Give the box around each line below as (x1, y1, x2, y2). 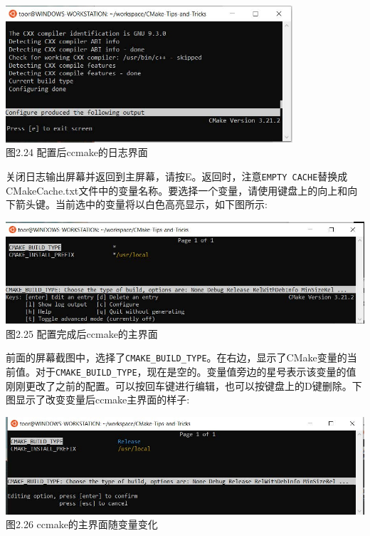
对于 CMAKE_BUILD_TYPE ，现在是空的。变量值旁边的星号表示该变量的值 (35, 364, 356, 379)
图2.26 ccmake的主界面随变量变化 (6, 517, 158, 532)
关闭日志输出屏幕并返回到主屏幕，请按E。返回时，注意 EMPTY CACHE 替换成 (6, 168, 348, 183)
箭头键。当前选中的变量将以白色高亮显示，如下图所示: (15, 197, 268, 212)
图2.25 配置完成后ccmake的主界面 (6, 326, 158, 341)
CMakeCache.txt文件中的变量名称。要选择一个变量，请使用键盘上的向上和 (6, 182, 348, 197)
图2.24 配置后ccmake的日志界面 (6, 145, 148, 160)
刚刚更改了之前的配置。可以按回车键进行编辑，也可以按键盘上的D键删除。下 (6, 378, 362, 393)
